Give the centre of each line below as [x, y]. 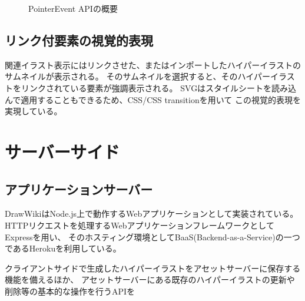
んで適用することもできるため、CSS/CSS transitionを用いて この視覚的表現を [153, 99]
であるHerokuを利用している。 [63, 248]
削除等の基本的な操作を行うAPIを [70, 291]
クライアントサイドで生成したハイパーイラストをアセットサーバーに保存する [153, 268]
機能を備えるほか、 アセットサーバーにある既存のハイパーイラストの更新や [150, 279]
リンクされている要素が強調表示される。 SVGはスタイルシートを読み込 [159, 87]
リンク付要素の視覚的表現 [79, 40]
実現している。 [34, 111]
